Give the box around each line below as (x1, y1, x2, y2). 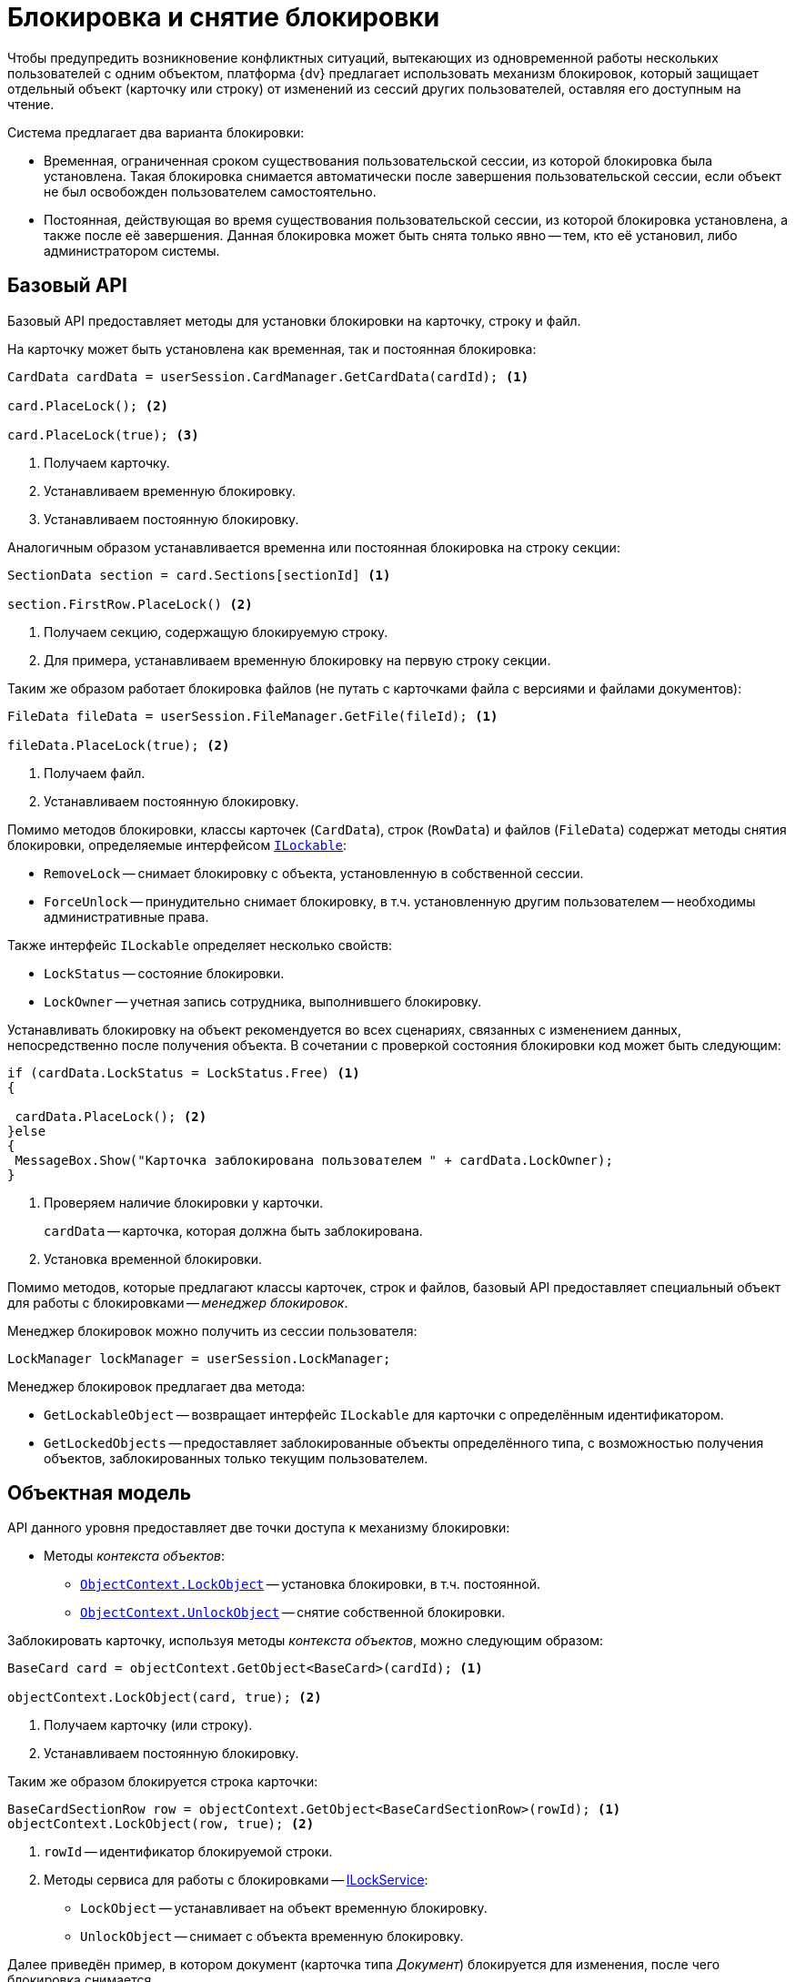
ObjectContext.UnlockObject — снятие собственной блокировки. (80, 1604, 506, 1621)
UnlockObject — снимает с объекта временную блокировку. (80, 1928, 464, 1945)
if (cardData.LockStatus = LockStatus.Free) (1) (7, 1065, 360, 1080)
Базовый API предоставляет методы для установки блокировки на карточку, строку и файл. (7, 312, 581, 329)
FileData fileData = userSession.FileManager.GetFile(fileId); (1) (7, 708, 498, 723)
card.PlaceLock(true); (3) (7, 427, 199, 442)
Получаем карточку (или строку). (44, 1717, 253, 1734)
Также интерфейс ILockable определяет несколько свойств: (7, 936, 393, 953)
